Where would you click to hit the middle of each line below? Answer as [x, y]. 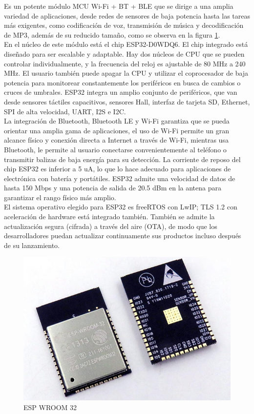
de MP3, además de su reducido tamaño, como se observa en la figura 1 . [112, 34]
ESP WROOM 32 [50, 407]
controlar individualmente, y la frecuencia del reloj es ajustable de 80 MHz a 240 [125, 63]
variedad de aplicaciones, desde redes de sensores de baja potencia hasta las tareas [127, 15]
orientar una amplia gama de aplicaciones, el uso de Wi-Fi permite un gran [116, 130]
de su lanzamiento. [32, 245]
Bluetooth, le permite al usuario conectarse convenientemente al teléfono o [115, 149]
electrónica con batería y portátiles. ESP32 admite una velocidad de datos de [120, 178]
